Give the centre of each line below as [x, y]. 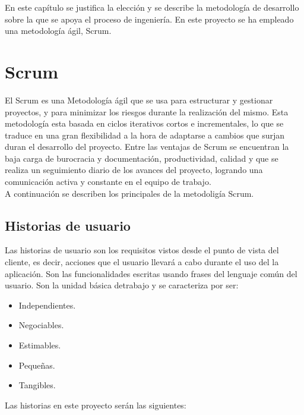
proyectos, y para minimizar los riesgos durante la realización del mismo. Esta [147, 111]
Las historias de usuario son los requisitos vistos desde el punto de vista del [142, 250]
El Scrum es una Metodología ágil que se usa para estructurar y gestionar [139, 100]
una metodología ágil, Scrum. [58, 31]
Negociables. [41, 325]
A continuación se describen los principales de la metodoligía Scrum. [129, 193]
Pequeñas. [37, 365]
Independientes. [47, 305]
